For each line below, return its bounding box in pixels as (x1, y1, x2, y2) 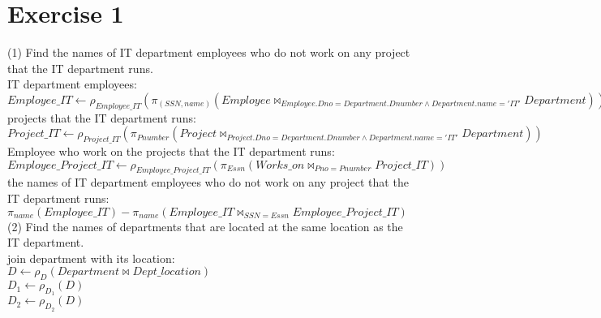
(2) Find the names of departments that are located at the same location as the (7, 217, 403, 234)
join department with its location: (7, 249, 175, 266)
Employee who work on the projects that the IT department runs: (7, 143, 335, 160)
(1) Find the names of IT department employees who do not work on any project (7, 44, 410, 61)
